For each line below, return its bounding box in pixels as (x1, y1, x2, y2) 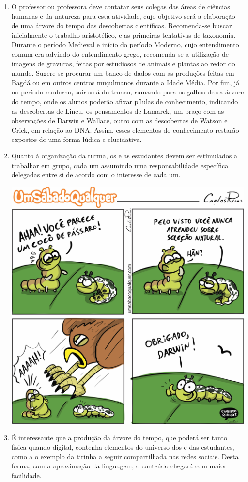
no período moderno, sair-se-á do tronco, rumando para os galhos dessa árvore (11, 87, 244, 97)
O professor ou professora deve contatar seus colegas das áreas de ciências (11, 1, 230, 11)
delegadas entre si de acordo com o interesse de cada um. (11, 170, 181, 180)
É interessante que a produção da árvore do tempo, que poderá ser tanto (11, 432, 227, 442)
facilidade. (11, 470, 42, 480)
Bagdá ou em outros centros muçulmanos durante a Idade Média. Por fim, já (11, 77, 240, 87)
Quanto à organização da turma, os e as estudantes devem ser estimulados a (11, 150, 237, 160)
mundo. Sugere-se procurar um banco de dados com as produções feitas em (11, 68, 234, 78)
